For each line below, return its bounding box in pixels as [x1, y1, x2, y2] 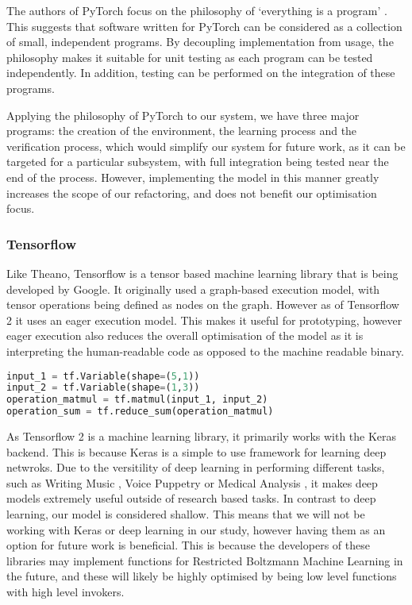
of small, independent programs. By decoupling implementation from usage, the [6, 33, 394, 50]
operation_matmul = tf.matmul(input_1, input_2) [6, 394, 268, 406]
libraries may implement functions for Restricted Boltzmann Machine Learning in [6, 552, 403, 568]
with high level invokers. [6, 583, 125, 599]
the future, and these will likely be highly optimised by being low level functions [6, 568, 397, 584]
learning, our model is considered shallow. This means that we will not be [6, 505, 365, 522]
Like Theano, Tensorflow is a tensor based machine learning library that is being [6, 264, 399, 281]
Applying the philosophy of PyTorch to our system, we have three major [6, 106, 360, 123]
